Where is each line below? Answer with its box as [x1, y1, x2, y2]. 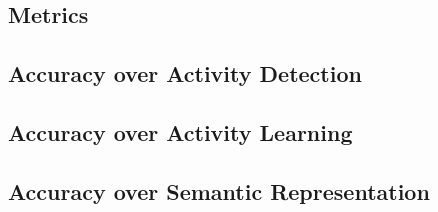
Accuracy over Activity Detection [8, 58, 362, 89]
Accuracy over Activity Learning [8, 116, 353, 147]
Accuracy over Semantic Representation [8, 175, 430, 206]
